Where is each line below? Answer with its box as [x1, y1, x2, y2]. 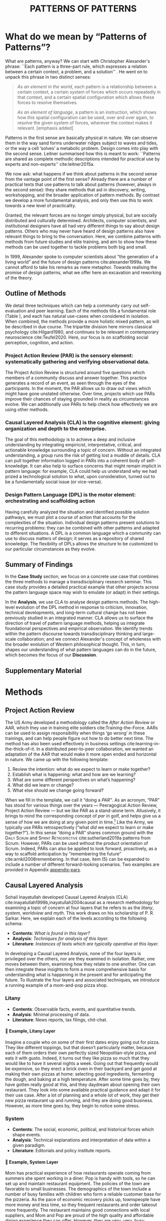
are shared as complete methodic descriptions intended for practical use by [5, 155, 160, 162]
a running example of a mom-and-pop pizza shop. [5, 982, 108, 988]
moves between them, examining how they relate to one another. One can [5, 961, 156, 967]
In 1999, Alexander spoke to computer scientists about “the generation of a [5, 254, 159, 260]
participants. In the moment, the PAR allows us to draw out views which [5, 386, 151, 392]
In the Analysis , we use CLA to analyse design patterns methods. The [5, 599, 148, 605]
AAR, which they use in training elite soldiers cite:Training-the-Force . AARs [5, 724, 158, 730]
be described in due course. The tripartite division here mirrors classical [5, 323, 153, 329]
